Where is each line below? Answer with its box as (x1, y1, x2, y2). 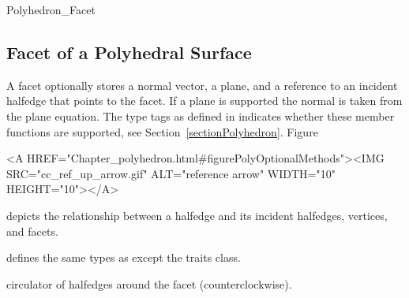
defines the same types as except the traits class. (6, 249, 241, 266)
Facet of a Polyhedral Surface (6, 39, 252, 64)
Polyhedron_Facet (6, 2, 96, 17)
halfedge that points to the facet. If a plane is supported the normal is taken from (6, 92, 403, 109)
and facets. (6, 222, 58, 239)
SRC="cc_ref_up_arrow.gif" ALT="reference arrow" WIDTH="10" (6, 165, 336, 181)
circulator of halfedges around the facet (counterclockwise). (6, 275, 292, 292)
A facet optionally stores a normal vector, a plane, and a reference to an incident (6, 76, 398, 93)
